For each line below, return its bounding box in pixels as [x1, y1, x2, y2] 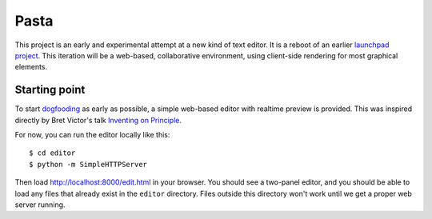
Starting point [14, 83, 86, 97]
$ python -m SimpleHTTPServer [29, 160, 148, 169]
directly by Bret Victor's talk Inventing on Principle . [14, 115, 182, 125]
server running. [14, 200, 66, 209]
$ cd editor [29, 149, 76, 157]
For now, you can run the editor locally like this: [14, 130, 170, 140]
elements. [14, 62, 48, 72]
